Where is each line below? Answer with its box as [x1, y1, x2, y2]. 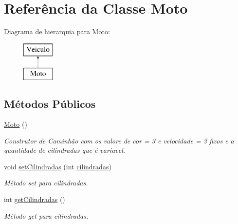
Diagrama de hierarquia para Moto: [4, 26, 110, 37]
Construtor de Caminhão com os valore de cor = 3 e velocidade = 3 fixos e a [4, 135, 234, 145]
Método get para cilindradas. [4, 210, 89, 221]
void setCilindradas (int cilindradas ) [4, 161, 111, 171]
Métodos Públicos [4, 96, 96, 111]
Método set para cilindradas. [4, 178, 88, 188]
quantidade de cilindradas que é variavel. [4, 145, 126, 155]
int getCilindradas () [4, 194, 65, 204]
